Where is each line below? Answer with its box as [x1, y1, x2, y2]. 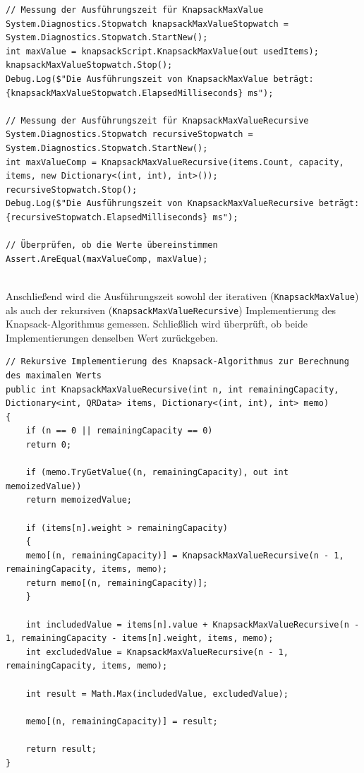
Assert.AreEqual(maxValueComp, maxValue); [6, 253, 208, 264]
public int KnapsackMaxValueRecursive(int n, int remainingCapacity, [6, 384, 339, 395]
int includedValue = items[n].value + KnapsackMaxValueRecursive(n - [25, 619, 360, 630]
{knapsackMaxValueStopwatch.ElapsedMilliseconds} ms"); [6, 88, 274, 98]
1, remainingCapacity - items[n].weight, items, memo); [6, 633, 274, 644]
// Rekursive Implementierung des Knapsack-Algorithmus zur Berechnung [6, 356, 349, 367]
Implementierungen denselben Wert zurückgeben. [6, 330, 219, 344]
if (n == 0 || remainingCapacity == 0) [25, 426, 213, 436]
